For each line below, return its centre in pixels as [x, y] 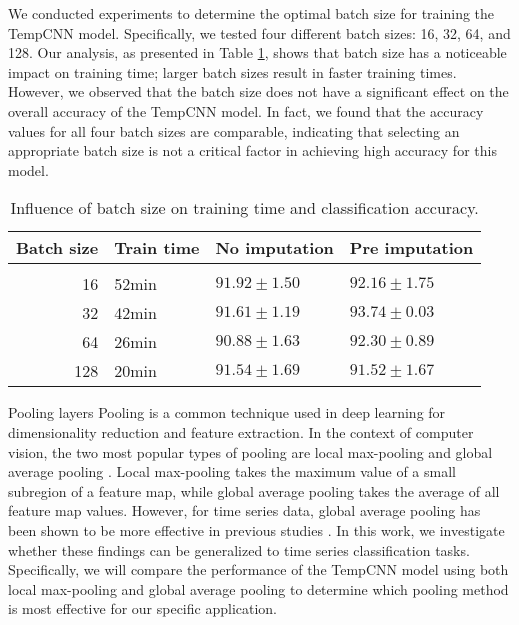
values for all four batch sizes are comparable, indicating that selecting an [234, 130]
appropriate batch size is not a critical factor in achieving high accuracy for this [252, 150]
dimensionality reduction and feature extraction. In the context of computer [241, 431]
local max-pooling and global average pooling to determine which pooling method [258, 588]
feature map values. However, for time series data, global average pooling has [244, 510]
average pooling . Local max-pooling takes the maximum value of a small [232, 471]
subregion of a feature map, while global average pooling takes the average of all [254, 490]
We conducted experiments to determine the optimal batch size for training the [251, 13]
